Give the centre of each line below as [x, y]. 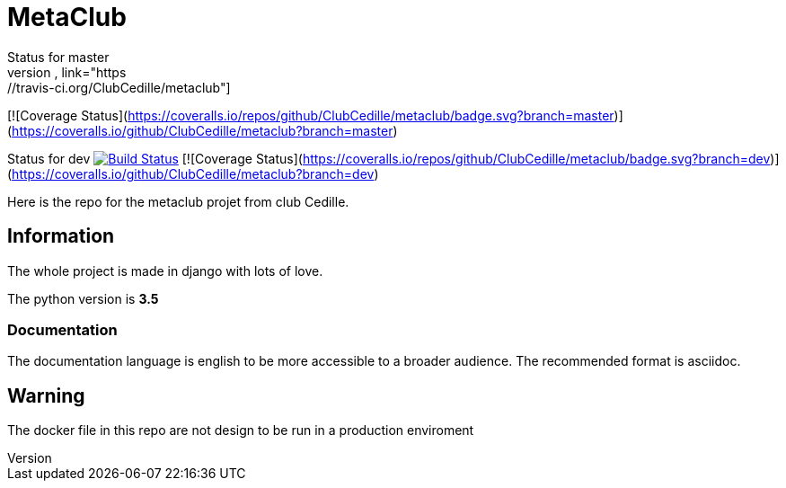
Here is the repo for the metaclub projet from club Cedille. [178, 201]
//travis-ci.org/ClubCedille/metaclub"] [119, 87]
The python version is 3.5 [83, 298]
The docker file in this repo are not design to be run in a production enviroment [241, 430]
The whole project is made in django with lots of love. [165, 271]
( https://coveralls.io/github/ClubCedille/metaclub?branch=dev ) [193, 173]
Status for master [58, 57]
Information [61, 236]
